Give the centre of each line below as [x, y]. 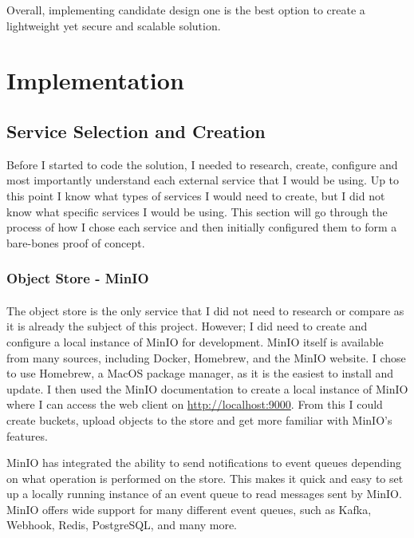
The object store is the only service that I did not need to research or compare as [205, 310]
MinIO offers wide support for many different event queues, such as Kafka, [189, 509]
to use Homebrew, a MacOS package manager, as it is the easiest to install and [200, 373]
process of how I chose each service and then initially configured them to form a [202, 227]
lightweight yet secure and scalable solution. [114, 25]
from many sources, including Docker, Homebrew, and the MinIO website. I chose [206, 357]
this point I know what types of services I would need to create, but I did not [196, 195]
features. [27, 435]
